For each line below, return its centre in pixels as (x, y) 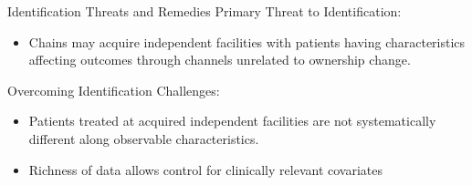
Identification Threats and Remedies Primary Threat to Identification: (205, 11)
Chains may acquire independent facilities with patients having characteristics (247, 41)
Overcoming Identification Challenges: (114, 90)
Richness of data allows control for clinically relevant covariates (205, 169)
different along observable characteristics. (144, 138)
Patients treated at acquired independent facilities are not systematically (232, 121)
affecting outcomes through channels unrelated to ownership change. (220, 60)
